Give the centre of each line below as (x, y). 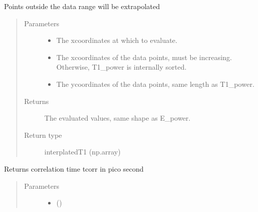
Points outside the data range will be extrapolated (82, 6)
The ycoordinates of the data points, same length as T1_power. (155, 84)
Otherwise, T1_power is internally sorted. (121, 67)
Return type (43, 135)
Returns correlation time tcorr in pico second (74, 168)
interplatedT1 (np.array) (82, 152)
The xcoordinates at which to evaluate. (117, 40)
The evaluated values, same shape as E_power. (117, 118)
